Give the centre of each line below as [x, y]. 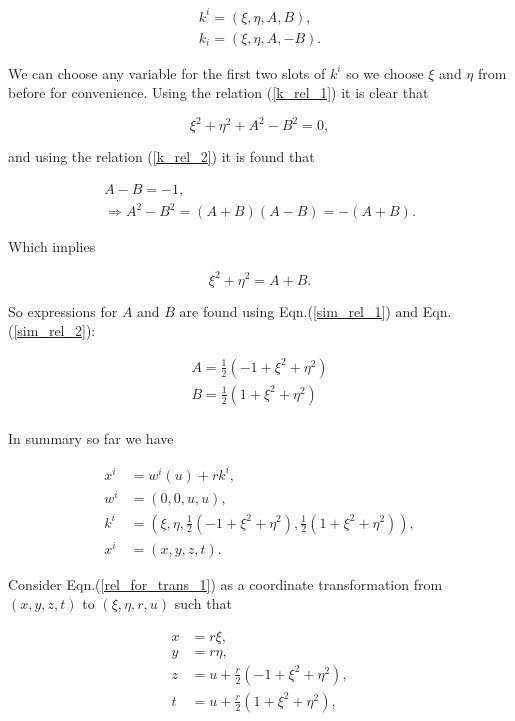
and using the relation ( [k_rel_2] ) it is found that [161, 156]
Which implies [52, 246]
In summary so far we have [91, 437]
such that [203, 603]
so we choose [385, 72]
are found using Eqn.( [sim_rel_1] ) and [299, 310]
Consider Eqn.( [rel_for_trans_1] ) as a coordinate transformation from [225, 583]
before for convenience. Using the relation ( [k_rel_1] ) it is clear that [218, 92]
